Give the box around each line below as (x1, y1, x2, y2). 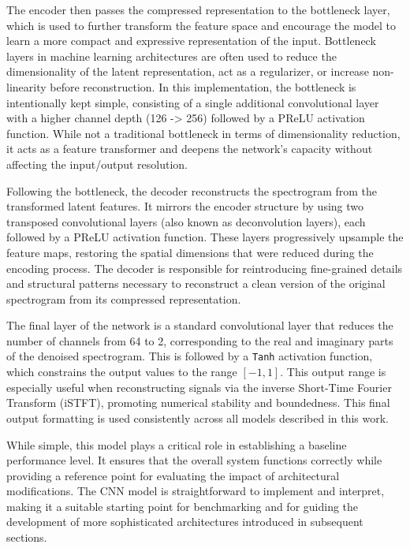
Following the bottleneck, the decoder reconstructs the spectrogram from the (6, 182, 378, 199)
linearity (6, 78, 47, 95)
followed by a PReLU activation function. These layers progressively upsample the (6, 229, 404, 245)
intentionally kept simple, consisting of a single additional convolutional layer (6, 94, 379, 110)
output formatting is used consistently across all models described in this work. (6, 409, 389, 426)
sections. (6, 529, 47, 546)
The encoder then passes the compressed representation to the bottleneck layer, (6, 2, 390, 17)
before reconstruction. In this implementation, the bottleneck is (50, 78, 356, 95)
